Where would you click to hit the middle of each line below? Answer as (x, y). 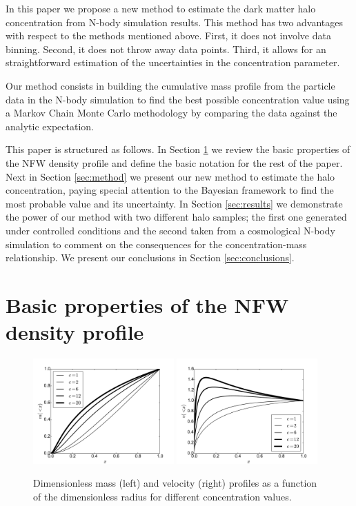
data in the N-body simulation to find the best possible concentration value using (178, 99)
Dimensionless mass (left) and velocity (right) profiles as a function (175, 483)
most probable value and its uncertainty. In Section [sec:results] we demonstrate (174, 203)
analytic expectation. (50, 126)
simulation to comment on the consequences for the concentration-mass (156, 244)
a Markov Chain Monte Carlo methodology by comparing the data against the (171, 113)
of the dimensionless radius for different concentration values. (162, 496)
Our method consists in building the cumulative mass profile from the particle (170, 85)
